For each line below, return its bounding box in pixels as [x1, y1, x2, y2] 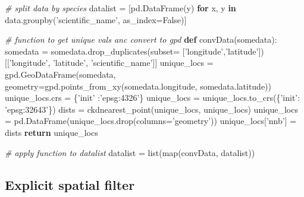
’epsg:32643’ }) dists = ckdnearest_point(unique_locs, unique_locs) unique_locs [5, 103, 298, 115]
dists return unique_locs [5, 126, 98, 138]
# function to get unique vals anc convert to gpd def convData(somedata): [5, 33, 277, 46]
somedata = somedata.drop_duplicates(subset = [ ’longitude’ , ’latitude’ [5, 45, 259, 57]
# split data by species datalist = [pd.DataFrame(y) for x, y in [5, 2, 236, 14]
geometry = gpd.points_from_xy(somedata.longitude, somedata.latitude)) [5, 80, 272, 92]
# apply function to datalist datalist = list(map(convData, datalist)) [5, 146, 255, 158]
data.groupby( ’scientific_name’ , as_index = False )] [5, 13, 187, 26]
